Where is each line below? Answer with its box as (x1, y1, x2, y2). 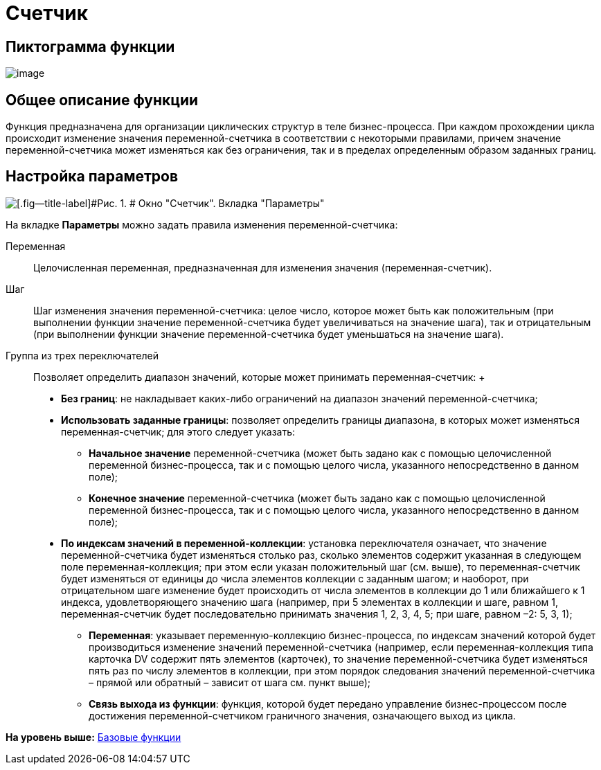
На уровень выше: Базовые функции (6, 731, 181, 743)
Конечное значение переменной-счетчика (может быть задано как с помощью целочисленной (89, 492, 546, 504)
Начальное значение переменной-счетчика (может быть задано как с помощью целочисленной (89, 447, 552, 459)
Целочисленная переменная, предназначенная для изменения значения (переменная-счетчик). (33, 261, 492, 274)
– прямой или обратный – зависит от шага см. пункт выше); (89, 676, 370, 688)
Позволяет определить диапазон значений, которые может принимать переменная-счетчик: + (33, 370, 485, 383)
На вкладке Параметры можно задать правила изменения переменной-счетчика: (6, 218, 398, 231)
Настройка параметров (6, 168, 179, 186)
